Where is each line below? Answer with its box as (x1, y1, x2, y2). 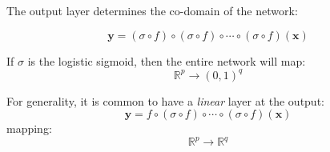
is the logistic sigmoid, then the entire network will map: (27, 52, 306, 69)
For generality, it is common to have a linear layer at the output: (6, 92, 324, 109)
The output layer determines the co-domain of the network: (6, 2, 298, 18)
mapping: (6, 120, 52, 137)
